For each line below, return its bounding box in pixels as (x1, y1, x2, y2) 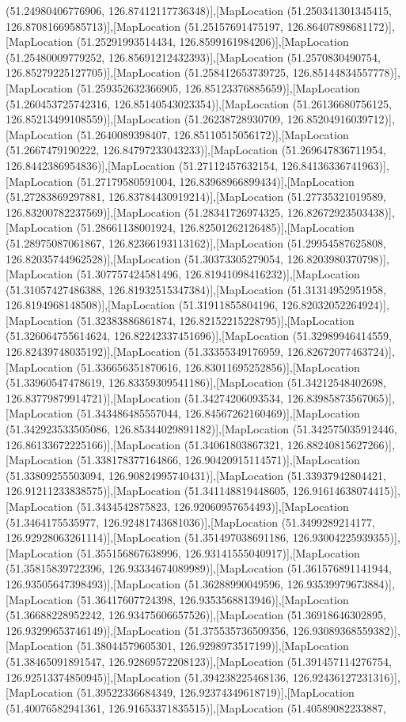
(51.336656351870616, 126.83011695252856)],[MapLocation (76, 358, 360, 375)
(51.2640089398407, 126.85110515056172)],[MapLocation (76, 126, 349, 142)
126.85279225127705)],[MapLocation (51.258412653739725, (6, 64, 290, 81)
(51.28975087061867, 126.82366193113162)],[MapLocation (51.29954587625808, (6, 234, 386, 251)
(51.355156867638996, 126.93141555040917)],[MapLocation (76, 544, 360, 561)
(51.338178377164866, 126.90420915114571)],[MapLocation (76, 452, 360, 468)
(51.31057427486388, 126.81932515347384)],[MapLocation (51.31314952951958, (6, 281, 386, 297)
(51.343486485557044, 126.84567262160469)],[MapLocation (76, 405, 360, 421)
